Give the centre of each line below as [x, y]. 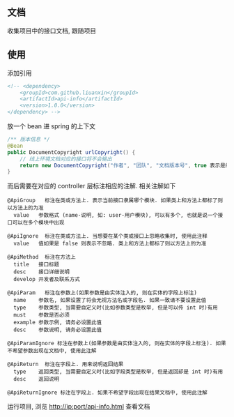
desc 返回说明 [37, 379]
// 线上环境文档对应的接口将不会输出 [66, 159]
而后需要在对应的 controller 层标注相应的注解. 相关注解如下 [92, 186]
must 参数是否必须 [41, 315]
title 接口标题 [37, 265]
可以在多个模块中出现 [38, 223]
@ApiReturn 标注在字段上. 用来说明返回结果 [65, 365]
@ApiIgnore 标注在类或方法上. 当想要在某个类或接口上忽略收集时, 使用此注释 [107, 236]
